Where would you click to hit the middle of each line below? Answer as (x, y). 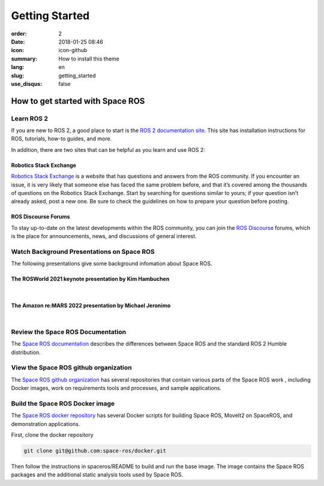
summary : (24, 58)
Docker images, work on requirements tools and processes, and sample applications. (116, 388)
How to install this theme (89, 58)
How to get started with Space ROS (78, 101)
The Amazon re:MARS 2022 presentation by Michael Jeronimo (91, 305)
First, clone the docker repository (52, 435)
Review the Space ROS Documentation (68, 332)
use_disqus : (27, 83)
